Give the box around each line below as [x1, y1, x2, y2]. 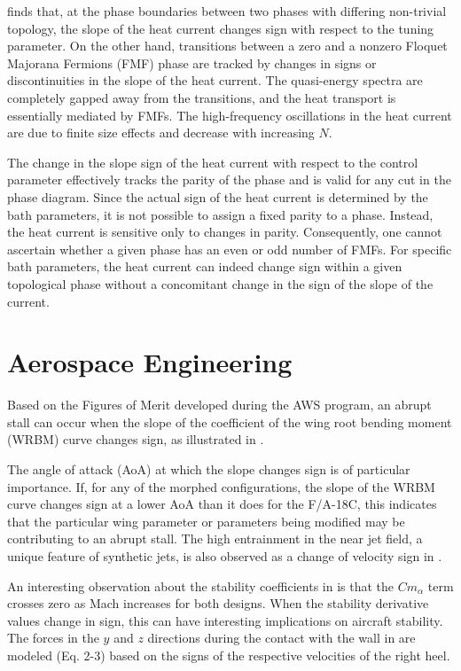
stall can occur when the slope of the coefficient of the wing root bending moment [7, 412, 452, 431]
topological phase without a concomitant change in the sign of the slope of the [7, 274, 434, 293]
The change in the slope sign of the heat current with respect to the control [7, 152, 418, 171]
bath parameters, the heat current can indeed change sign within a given [7, 257, 402, 276]
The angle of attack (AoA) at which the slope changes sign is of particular [7, 460, 410, 478]
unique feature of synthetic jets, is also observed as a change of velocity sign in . [7, 546, 442, 565]
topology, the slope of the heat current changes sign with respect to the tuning [7, 19, 434, 37]
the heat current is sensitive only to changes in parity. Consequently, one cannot [7, 222, 442, 241]
